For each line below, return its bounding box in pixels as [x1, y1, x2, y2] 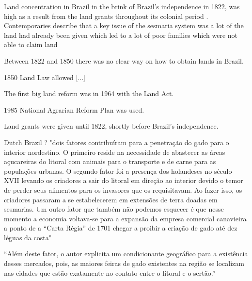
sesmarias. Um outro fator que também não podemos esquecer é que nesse [4, 204, 224, 214]
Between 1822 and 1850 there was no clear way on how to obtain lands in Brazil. [4, 55, 244, 66]
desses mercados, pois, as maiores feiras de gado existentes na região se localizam [4, 258, 244, 268]
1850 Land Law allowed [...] [4, 72, 85, 82]
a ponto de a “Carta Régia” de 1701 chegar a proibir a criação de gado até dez [4, 223, 237, 233]
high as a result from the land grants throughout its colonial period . [4, 11, 208, 21]
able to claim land [4, 39, 58, 50]
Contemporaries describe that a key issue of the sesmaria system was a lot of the [4, 20, 244, 31]
